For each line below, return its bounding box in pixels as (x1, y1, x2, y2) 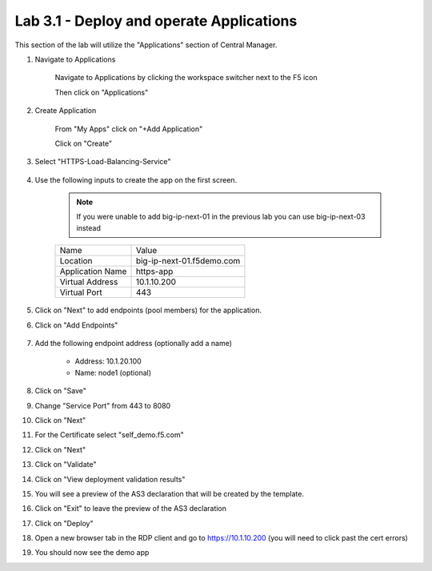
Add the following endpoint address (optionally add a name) (34, 339, 232, 348)
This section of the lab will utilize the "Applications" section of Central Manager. (14, 40, 278, 50)
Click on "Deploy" (34, 518, 94, 528)
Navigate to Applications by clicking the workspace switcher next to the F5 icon (54, 73, 318, 82)
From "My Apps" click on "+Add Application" (54, 124, 203, 134)
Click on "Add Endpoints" (34, 320, 118, 330)
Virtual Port (59, 287, 103, 298)
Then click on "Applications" (54, 87, 149, 97)
